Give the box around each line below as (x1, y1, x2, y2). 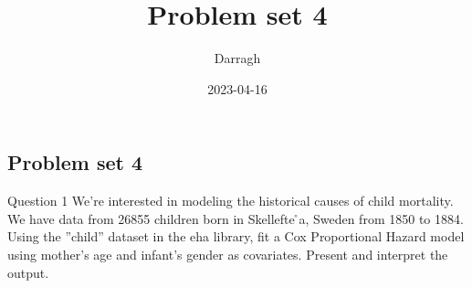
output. (7, 262, 49, 282)
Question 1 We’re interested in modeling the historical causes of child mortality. (7, 191, 454, 210)
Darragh (214, 48, 261, 68)
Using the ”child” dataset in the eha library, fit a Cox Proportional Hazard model (7, 227, 465, 246)
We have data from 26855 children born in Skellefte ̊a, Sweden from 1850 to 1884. (7, 208, 464, 228)
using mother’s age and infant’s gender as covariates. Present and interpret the (7, 244, 448, 263)
